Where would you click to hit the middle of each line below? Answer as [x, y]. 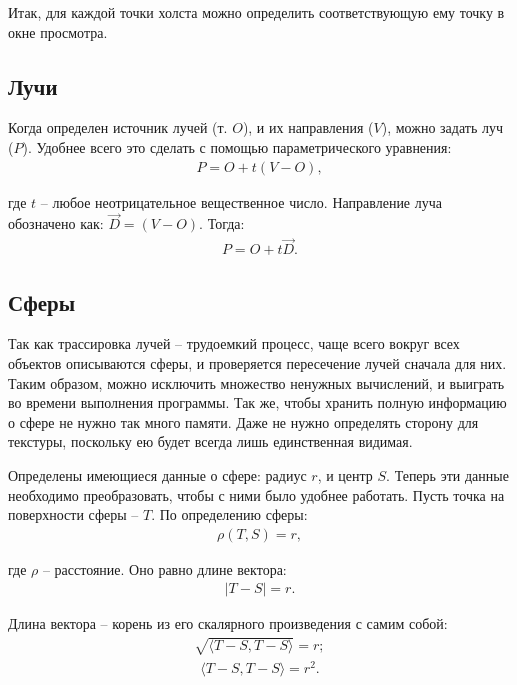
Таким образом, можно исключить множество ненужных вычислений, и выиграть [256, 382]
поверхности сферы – [73, 514]
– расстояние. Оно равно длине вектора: [164, 568]
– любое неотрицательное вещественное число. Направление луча [241, 201]
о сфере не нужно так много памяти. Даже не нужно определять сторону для [243, 421]
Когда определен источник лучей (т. [118, 127]
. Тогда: [222, 223]
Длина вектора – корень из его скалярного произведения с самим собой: [228, 623]
